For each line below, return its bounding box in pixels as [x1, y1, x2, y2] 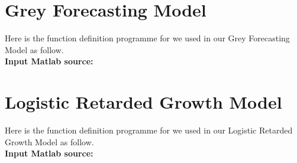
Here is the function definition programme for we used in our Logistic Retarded [5, 124, 293, 136]
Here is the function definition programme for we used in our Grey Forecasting [5, 32, 290, 44]
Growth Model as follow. [5, 135, 94, 148]
